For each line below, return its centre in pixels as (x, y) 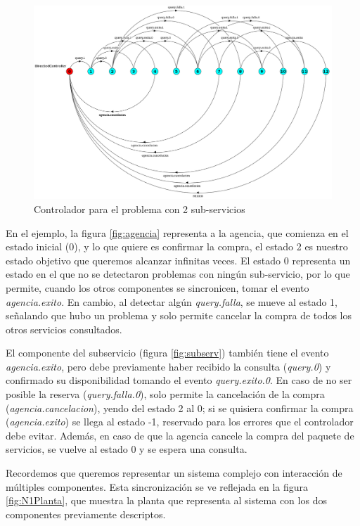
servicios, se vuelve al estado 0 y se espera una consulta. (127, 449)
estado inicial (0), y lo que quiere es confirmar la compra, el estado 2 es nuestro (177, 246)
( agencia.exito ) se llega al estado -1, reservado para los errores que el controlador (180, 422)
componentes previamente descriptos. (86, 514)
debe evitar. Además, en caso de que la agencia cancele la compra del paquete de (180, 435)
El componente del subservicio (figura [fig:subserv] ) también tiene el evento (167, 353)
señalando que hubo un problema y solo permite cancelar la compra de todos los (179, 315)
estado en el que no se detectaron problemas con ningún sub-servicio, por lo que (178, 274)
